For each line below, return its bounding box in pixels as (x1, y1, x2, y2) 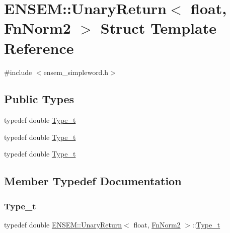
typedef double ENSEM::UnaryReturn (4, 219, 122, 230)
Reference (4, 37, 74, 58)
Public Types (4, 91, 74, 107)
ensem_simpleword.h (43, 66, 109, 77)
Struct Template (100, 18, 216, 38)
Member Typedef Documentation (4, 173, 182, 189)
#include (4, 66, 32, 77)
